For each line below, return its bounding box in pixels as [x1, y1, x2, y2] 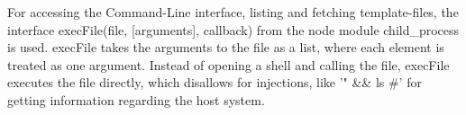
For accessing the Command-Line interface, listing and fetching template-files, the [7, 3, 459, 21]
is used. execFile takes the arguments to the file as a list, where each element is [7, 38, 444, 57]
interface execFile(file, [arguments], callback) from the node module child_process [7, 20, 460, 39]
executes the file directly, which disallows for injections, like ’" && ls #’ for [7, 73, 422, 92]
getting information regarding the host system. [7, 90, 265, 109]
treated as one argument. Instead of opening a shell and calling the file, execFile [7, 55, 450, 74]
